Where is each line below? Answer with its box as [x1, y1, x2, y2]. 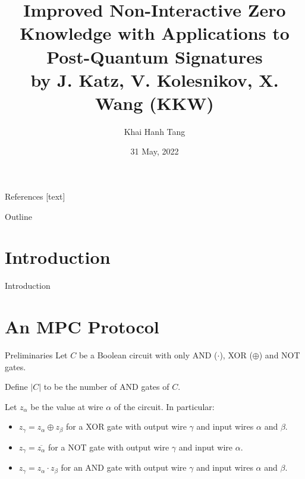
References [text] [5, 190, 65, 203]
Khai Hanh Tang [124, 125, 185, 137]
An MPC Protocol [5, 314, 159, 339]
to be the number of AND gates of [43, 380, 169, 393]
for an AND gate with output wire [61, 461, 187, 474]
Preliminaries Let [5, 349, 68, 361]
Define [5, 380, 28, 393]
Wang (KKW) [95, 90, 214, 115]
